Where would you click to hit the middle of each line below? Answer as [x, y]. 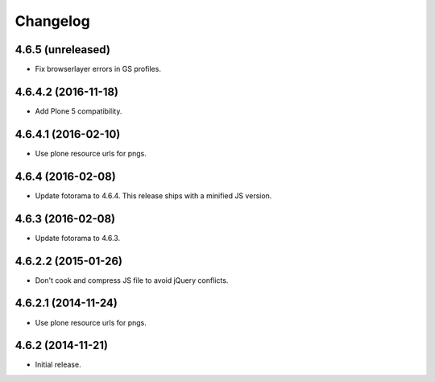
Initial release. [58, 365]
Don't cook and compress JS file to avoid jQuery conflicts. [132, 280]
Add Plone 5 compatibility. [79, 111]
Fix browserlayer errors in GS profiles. [98, 69]
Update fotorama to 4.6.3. [78, 238]
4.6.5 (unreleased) [62, 50]
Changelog [52, 21]
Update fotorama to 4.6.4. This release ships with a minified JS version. [153, 195]
